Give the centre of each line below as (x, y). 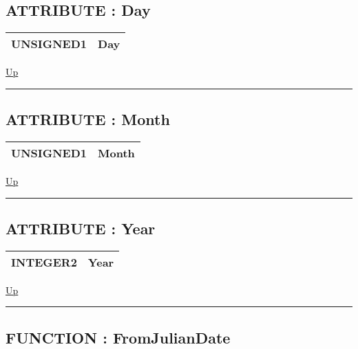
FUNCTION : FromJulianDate (118, 337)
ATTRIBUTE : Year (81, 228)
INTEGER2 (44, 262)
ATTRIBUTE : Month (88, 119)
